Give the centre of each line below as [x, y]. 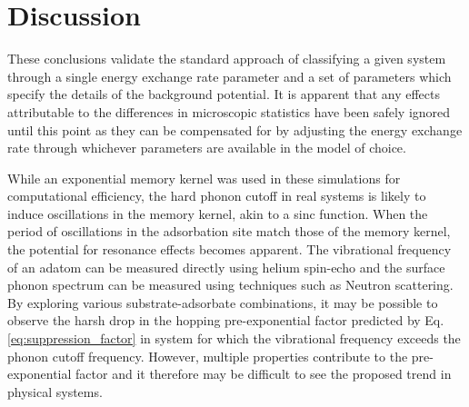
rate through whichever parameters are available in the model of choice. [207, 148]
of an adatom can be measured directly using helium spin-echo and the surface [226, 267]
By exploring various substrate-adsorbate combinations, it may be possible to [223, 302]
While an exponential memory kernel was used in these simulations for [204, 178]
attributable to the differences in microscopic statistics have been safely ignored [229, 111]
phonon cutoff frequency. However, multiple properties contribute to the [208, 356]
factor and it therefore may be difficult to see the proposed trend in [264, 374]
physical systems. [55, 391]
